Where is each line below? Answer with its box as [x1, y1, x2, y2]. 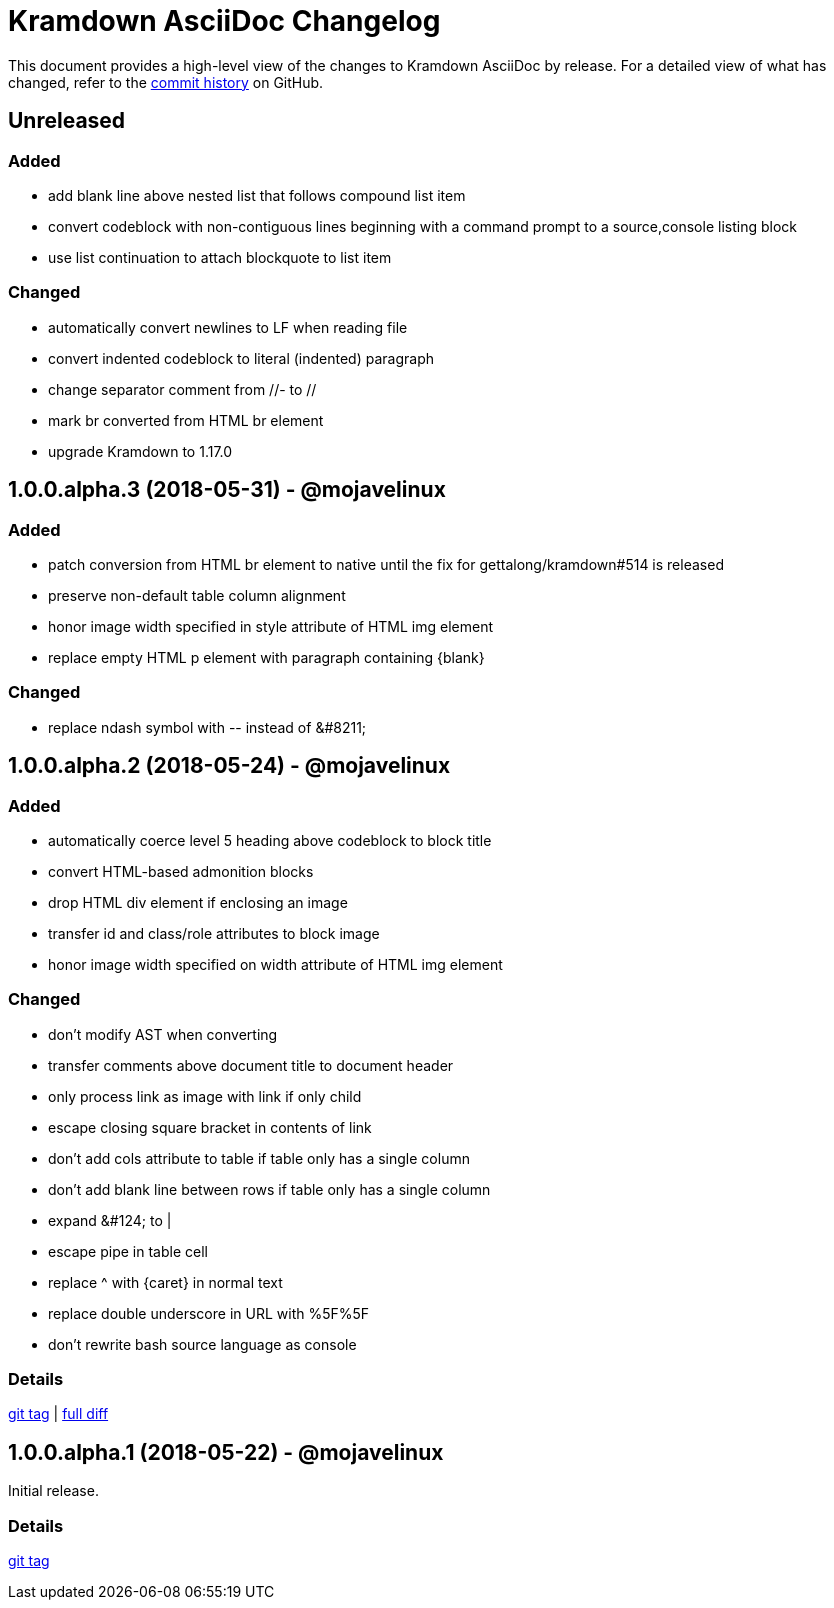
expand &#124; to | [48, 1211, 172, 1229]
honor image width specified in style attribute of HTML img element [48, 617, 494, 635]
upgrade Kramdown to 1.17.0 [48, 442, 233, 460]
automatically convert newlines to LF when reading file [48, 318, 408, 336]
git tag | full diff [8, 1405, 109, 1423]
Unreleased [8, 108, 126, 134]
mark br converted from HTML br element [48, 411, 324, 429]
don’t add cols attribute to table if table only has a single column [48, 1149, 470, 1167]
